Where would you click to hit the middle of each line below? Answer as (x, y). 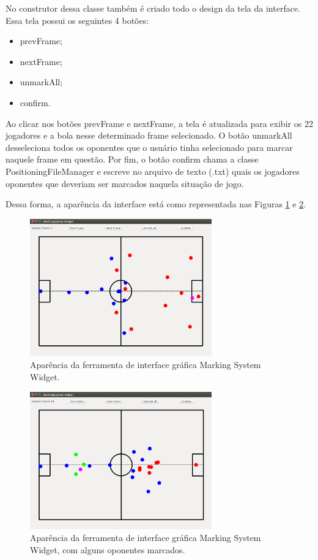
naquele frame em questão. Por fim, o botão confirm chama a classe (132, 159)
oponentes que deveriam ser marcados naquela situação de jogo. (125, 183)
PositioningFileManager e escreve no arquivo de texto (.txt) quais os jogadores (153, 171)
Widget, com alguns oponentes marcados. (108, 549)
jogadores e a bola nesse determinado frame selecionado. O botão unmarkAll (149, 135)
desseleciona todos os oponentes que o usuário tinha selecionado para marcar (149, 147)
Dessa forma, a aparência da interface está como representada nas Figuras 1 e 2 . (156, 204)
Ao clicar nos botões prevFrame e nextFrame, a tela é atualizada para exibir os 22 (159, 123)
